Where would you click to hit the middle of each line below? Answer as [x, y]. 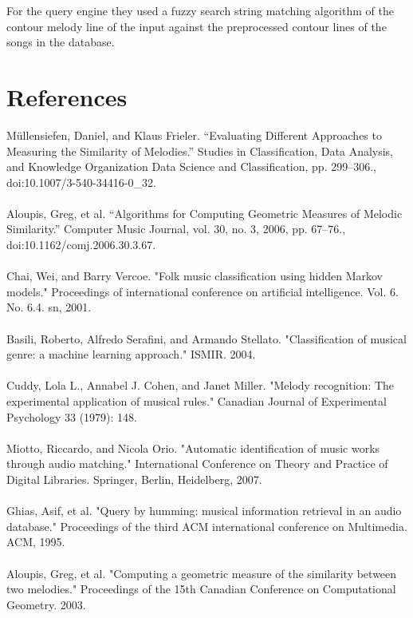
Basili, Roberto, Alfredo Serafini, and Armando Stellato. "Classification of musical [206, 338]
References [67, 96]
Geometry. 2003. [46, 604]
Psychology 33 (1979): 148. [72, 416]
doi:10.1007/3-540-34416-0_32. [81, 182]
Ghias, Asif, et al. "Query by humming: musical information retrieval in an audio [204, 511]
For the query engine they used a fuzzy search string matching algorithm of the [200, 10]
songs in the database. [61, 42]
